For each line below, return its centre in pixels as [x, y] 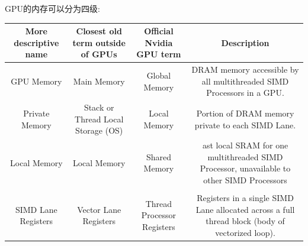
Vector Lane [99, 209]
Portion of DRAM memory [245, 113]
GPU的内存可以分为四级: [52, 8]
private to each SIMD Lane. [245, 124]
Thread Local [99, 119]
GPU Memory [36, 81]
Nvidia [159, 42]
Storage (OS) [99, 130]
